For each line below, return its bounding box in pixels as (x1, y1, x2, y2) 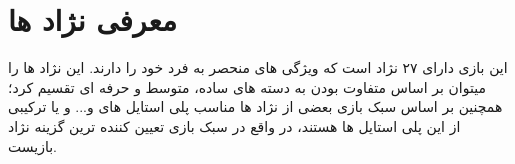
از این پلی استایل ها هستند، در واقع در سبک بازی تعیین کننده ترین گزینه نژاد (8, 115, 461, 136)
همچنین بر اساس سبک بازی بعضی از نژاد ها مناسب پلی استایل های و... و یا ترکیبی (8, 96, 503, 117)
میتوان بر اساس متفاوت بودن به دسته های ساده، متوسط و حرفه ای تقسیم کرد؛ (8, 76, 486, 97)
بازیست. (8, 135, 57, 156)
